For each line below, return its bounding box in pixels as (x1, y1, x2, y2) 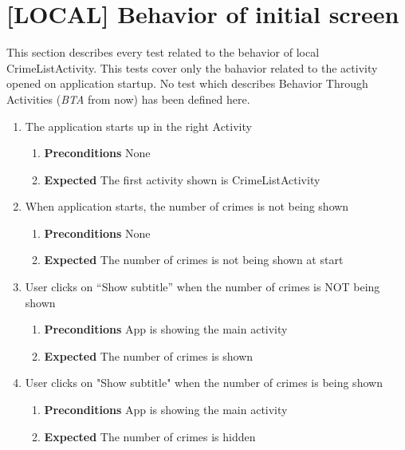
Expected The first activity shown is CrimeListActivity (44, 171, 320, 187)
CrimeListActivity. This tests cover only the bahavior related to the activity (6, 59, 378, 76)
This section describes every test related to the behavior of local (6, 44, 320, 61)
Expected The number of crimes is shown (44, 347, 254, 364)
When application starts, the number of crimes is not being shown (25, 198, 349, 215)
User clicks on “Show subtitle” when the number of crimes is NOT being (25, 278, 380, 295)
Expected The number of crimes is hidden (44, 428, 256, 444)
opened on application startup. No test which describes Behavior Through (6, 75, 368, 92)
